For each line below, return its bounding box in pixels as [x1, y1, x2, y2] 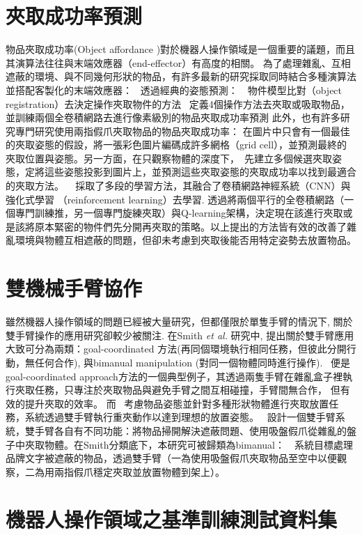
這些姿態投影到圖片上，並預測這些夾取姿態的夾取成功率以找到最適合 [44, 164, 356, 179]
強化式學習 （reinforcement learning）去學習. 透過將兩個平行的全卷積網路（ [6, 192, 345, 206]
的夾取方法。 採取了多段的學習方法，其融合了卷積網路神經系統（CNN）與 [6, 178, 351, 193]
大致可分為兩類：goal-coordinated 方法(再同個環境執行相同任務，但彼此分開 [6, 341, 347, 356]
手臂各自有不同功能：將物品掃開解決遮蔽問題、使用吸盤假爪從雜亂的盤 [34, 423, 356, 437]
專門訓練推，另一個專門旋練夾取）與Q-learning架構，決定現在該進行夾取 [15, 206, 343, 220]
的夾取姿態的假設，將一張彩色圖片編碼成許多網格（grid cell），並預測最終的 [6, 137, 347, 152]
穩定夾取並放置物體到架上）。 [93, 464, 225, 479]
